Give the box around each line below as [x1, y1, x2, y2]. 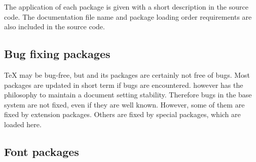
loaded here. [4, 119, 42, 129]
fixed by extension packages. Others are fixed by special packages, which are [4, 109, 241, 120]
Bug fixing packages [4, 46, 111, 62]
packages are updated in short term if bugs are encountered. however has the [4, 79, 243, 90]
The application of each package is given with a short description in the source [4, 2, 248, 12]
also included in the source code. [4, 21, 105, 32]
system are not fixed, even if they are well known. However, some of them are [4, 99, 245, 110]
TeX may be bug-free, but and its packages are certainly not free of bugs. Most [4, 69, 250, 80]
